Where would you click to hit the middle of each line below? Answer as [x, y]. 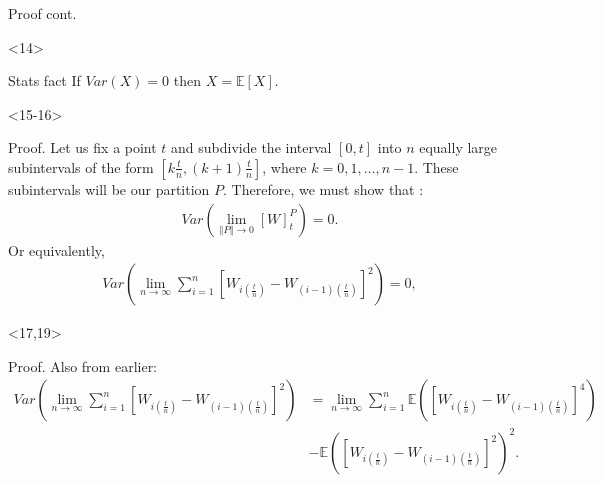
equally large [458, 147]
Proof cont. [42, 13]
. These [436, 166]
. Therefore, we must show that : [323, 188]
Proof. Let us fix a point [82, 147]
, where [284, 166]
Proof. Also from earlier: [83, 365]
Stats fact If [44, 80]
